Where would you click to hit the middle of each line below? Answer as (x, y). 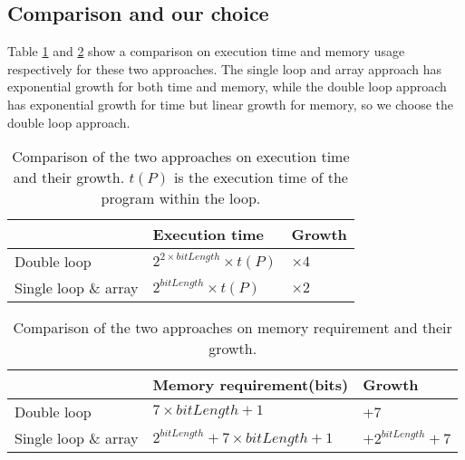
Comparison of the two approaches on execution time (181, 157)
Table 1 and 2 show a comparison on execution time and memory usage (206, 51)
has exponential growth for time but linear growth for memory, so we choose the (230, 104)
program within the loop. (181, 198)
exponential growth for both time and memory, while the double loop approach (227, 86)
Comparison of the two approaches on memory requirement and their (232, 328)
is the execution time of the (261, 177)
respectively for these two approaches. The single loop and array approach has (224, 68)
